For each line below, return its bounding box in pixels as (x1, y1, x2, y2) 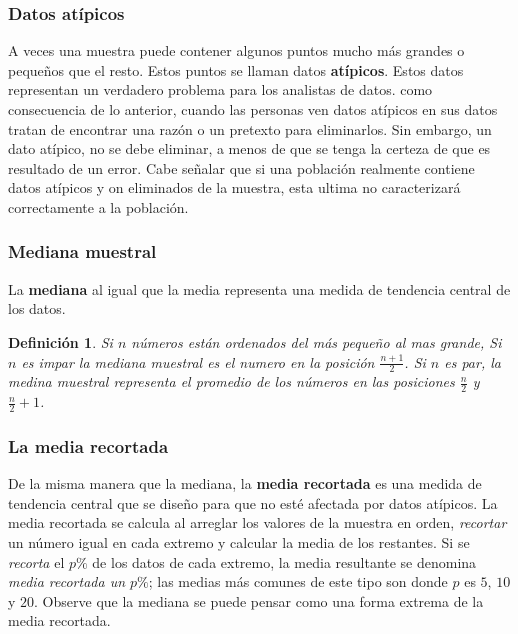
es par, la (444, 351, 501, 372)
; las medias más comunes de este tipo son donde (148, 571, 448, 592)
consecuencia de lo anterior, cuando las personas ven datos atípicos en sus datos (8, 99, 498, 119)
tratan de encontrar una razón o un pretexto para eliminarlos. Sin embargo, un (8, 118, 492, 139)
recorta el (8, 551, 65, 572)
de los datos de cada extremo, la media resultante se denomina (92, 551, 477, 572)
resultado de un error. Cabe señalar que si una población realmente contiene (8, 157, 475, 178)
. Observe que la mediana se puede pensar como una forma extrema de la (34, 590, 484, 611)
